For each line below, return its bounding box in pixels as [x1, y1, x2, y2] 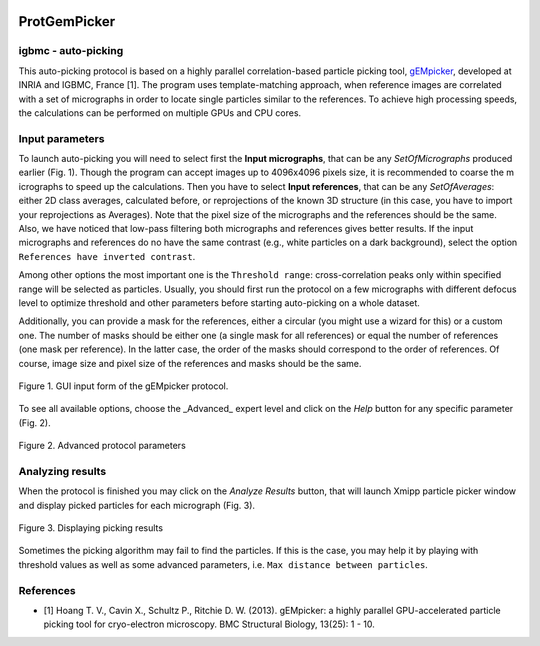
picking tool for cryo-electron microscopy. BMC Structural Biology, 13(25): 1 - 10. [43, 618, 375, 630]
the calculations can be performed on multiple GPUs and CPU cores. [18, 106, 302, 119]
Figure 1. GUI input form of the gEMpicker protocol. [18, 380, 229, 392]
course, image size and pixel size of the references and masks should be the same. [18, 357, 362, 369]
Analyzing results [18, 464, 107, 478]
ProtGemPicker [18, 13, 116, 30]
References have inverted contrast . [18, 250, 196, 262]
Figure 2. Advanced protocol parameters [18, 440, 187, 452]
